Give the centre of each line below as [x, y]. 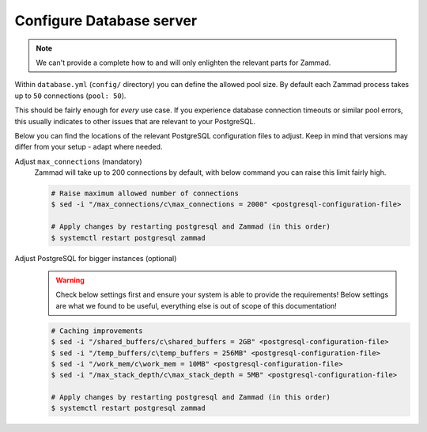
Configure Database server [106, 21]
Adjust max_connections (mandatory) [78, 161]
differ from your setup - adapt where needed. [89, 147]
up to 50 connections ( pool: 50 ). [70, 96]
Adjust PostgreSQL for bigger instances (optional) [96, 258]
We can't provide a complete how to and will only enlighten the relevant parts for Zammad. [183, 63]
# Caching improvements [97, 331]
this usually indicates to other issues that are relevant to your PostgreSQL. [135, 121]
